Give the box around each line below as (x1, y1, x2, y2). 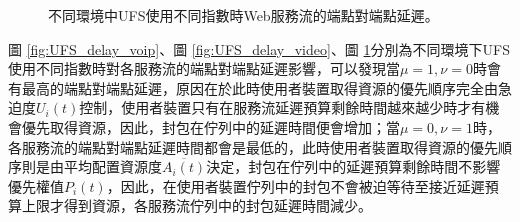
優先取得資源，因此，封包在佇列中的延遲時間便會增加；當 (21, 116, 400, 137)
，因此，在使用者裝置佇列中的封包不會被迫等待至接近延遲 (106, 175, 485, 196)
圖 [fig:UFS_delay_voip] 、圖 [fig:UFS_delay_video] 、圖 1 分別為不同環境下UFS (8, 38, 510, 59)
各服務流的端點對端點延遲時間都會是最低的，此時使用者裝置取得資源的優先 (8, 136, 498, 157)
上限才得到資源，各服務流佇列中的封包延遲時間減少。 (21, 195, 372, 216)
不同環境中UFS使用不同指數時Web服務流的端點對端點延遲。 (48, 5, 439, 25)
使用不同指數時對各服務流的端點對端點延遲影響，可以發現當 (8, 58, 400, 79)
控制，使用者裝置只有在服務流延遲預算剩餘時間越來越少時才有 (79, 97, 486, 118)
